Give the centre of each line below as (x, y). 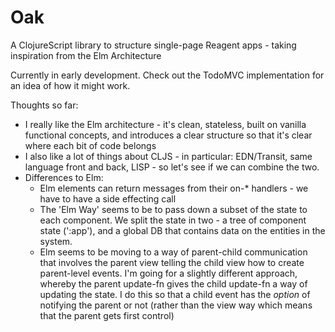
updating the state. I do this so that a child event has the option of (175, 294)
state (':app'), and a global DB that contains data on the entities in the (182, 230)
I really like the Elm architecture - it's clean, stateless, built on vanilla (165, 124)
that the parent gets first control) (107, 315)
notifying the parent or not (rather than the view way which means (176, 305)
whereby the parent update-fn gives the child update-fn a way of (173, 283)
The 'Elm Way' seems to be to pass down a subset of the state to (173, 209)
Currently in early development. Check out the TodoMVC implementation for (167, 75)
